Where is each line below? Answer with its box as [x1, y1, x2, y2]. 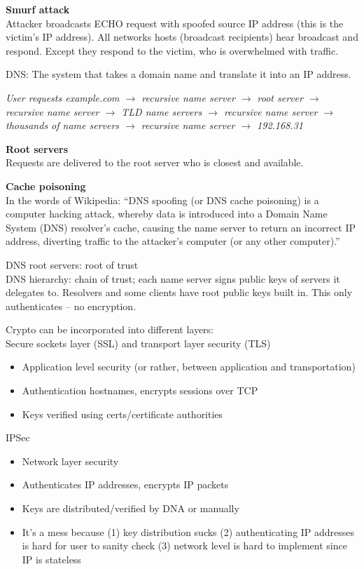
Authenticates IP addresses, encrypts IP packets [22, 477, 229, 492]
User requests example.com [6, 90, 120, 105]
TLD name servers [121, 104, 202, 119]
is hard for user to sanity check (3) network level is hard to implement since [22, 538, 347, 553]
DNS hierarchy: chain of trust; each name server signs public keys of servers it [6, 271, 340, 286]
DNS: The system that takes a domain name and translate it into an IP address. [6, 67, 351, 81]
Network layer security [22, 453, 119, 468]
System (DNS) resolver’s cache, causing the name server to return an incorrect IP [6, 220, 356, 234]
